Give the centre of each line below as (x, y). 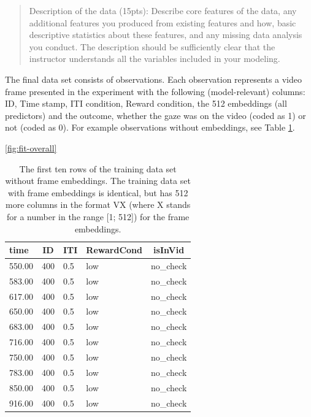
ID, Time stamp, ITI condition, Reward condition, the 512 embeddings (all (146, 103)
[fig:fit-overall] (31, 147)
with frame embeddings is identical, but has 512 (98, 192)
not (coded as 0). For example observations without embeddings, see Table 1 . (150, 127)
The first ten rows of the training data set (98, 168)
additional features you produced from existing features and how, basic (163, 22)
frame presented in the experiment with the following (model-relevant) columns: (155, 91)
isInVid (169, 250)
